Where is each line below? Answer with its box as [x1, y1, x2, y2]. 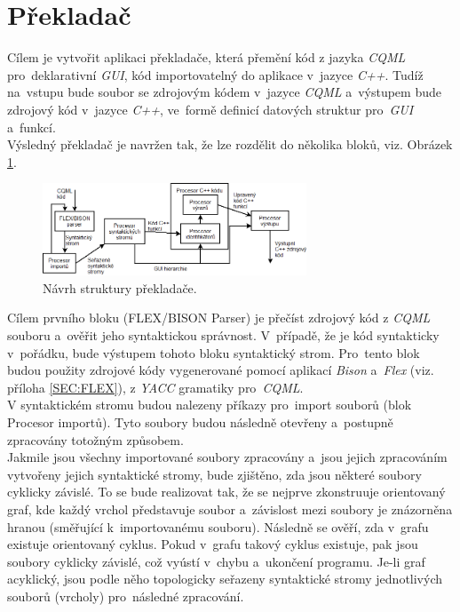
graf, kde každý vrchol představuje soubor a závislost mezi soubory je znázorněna [7, 499, 453, 518]
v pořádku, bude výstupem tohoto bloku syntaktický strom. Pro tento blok [7, 343, 420, 362]
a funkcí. [7, 117, 56, 136]
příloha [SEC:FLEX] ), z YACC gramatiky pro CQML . [7, 378, 304, 396]
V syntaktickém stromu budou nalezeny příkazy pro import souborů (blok [7, 395, 412, 414]
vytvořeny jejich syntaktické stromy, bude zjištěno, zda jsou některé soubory [7, 465, 422, 483]
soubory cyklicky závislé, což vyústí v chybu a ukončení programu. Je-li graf [7, 552, 425, 570]
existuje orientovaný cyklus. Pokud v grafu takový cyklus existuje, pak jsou [7, 535, 418, 553]
